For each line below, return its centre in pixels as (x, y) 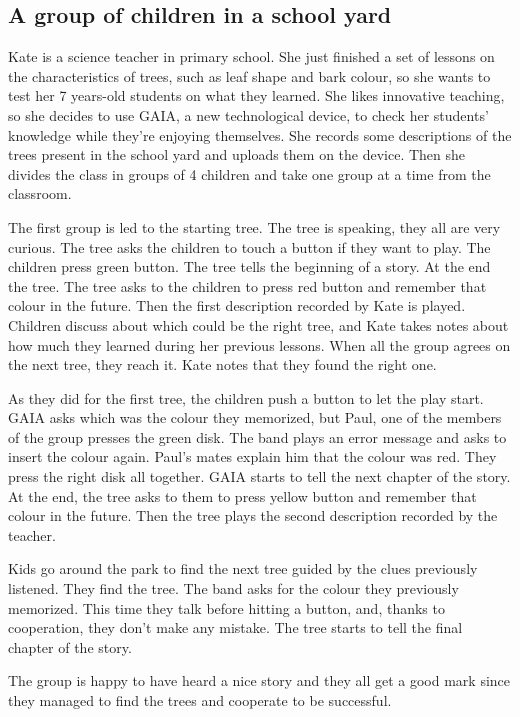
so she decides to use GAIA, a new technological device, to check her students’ (248, 114)
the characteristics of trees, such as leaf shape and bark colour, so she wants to (249, 75)
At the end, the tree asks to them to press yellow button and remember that (242, 495)
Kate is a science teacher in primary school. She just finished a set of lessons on (251, 56)
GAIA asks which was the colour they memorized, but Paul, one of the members (255, 417)
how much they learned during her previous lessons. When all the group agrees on (259, 344)
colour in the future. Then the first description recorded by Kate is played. (237, 305)
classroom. (40, 193)
